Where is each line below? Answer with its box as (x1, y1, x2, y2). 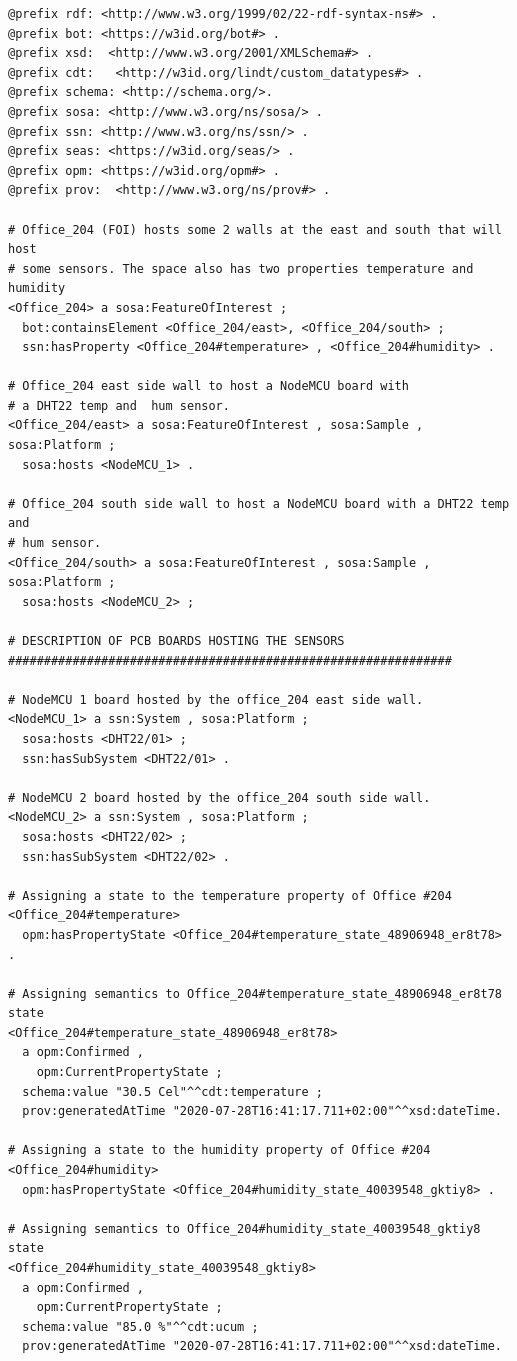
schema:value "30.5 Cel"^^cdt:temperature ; (22, 1084, 323, 1099)
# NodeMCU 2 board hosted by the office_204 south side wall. (8, 790, 431, 805)
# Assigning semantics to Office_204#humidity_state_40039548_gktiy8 (8, 1221, 481, 1236)
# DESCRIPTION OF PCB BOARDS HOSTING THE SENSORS (8, 634, 345, 648)
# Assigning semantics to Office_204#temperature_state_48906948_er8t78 (8, 986, 502, 1001)
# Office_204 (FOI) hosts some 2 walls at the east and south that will (8, 222, 502, 237)
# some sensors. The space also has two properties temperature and (8, 261, 474, 276)
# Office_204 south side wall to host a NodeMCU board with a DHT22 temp (8, 496, 510, 511)
